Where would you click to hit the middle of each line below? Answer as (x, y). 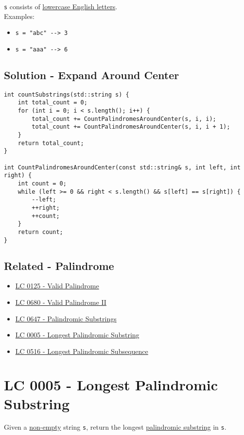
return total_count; (51, 143)
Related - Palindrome (59, 265)
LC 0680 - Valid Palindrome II (61, 302)
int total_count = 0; (52, 103)
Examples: (19, 16)
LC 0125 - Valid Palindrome (57, 286)
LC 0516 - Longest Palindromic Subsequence (82, 351)
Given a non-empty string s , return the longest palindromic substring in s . (115, 427)
